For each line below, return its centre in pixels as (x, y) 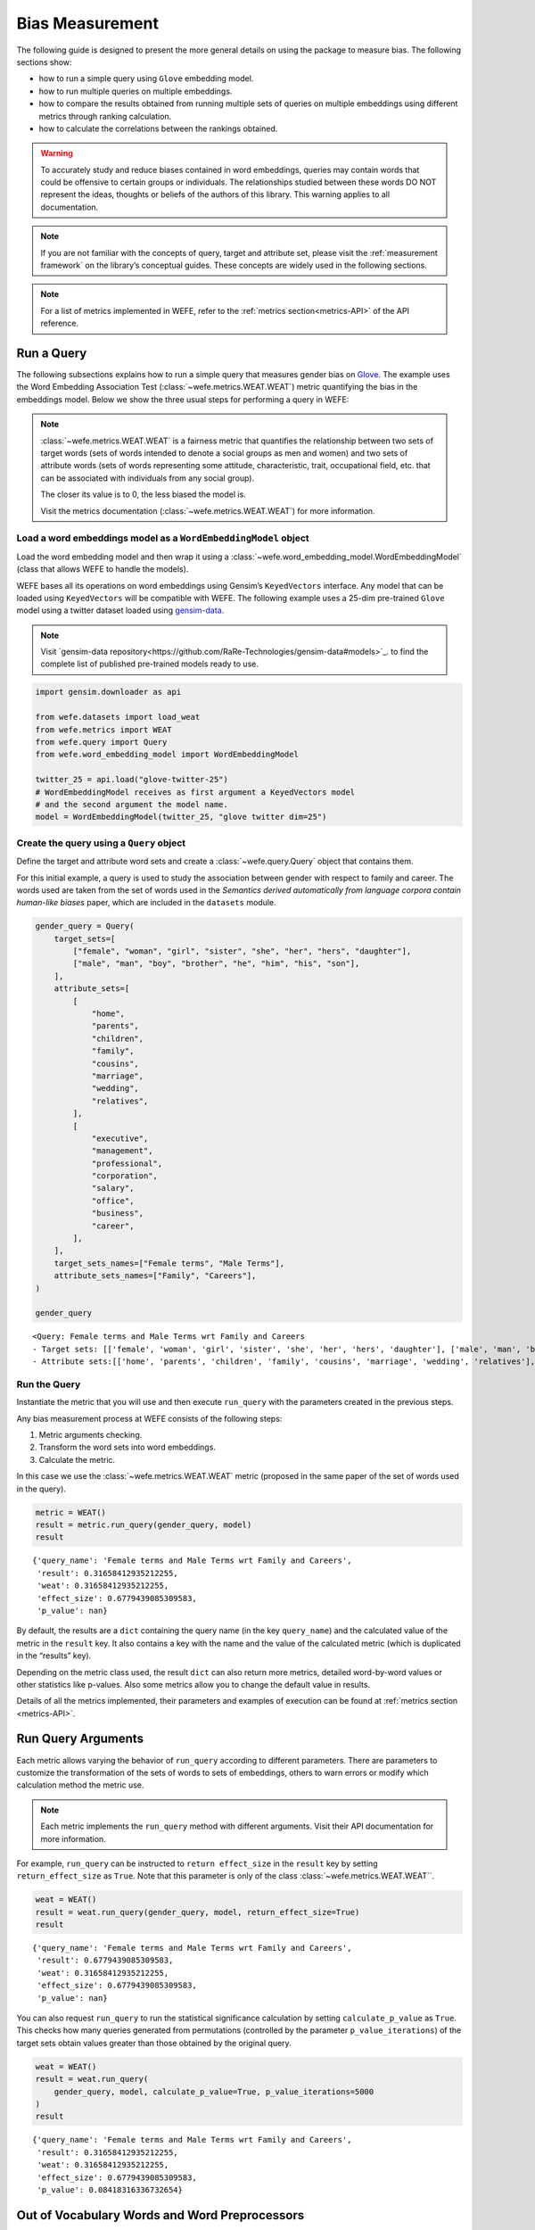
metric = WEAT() (71, 1512)
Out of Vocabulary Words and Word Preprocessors (160, 2215)
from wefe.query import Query (101, 742)
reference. (60, 323)
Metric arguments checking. (91, 1435)
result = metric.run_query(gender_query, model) (144, 1525)
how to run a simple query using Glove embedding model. (146, 78)
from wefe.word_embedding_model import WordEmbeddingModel (167, 755)
